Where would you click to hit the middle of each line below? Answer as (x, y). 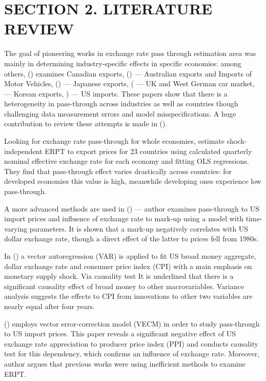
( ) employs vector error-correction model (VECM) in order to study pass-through (132, 323)
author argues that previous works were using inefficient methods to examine (125, 363)
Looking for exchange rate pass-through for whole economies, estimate (114, 141)
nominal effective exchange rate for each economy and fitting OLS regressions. (127, 161)
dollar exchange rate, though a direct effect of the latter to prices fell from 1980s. (131, 239)
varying (16, 228)
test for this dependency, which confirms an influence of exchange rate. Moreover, (132, 354)
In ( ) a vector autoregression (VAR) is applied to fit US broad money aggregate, (130, 256)
